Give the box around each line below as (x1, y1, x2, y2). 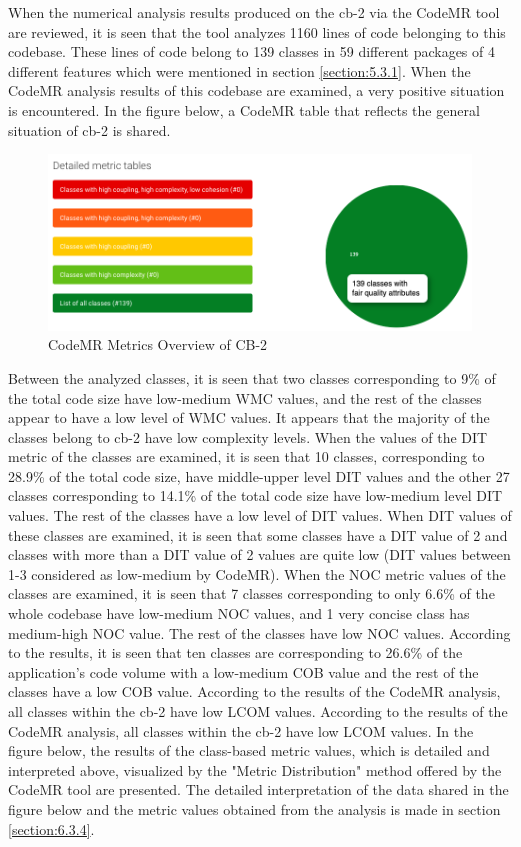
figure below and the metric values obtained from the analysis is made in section (8, 798, 501, 819)
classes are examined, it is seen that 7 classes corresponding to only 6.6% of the (8, 583, 495, 604)
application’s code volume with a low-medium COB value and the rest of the (8, 661, 479, 682)
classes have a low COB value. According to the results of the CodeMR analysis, (8, 681, 501, 702)
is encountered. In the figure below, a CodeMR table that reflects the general (8, 99, 480, 120)
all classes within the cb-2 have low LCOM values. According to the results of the (8, 701, 508, 722)
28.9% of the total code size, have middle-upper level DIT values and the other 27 (8, 465, 510, 486)
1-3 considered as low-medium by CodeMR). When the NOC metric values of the (8, 563, 506, 584)
